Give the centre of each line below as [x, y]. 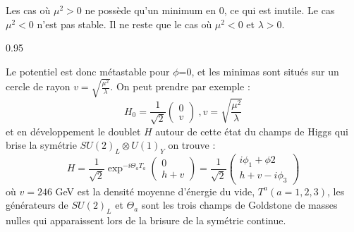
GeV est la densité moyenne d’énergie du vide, [155, 191]
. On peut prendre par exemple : [180, 86]
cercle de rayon [38, 86]
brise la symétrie [41, 145]
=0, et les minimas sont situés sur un [259, 71]
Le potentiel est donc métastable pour [88, 71]
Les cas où [28, 10]
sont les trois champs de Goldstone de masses [239, 205]
